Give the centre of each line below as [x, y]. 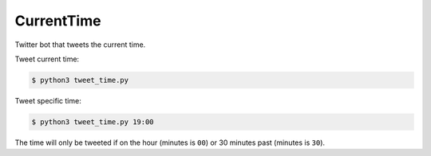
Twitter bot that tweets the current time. [80, 45]
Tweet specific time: [48, 100]
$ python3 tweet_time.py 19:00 [93, 122]
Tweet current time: [47, 59]
